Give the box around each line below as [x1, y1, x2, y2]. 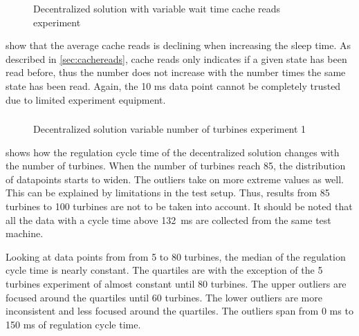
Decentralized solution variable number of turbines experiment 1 [33, 122, 306, 136]
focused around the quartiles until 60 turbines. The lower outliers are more [6, 290, 322, 304]
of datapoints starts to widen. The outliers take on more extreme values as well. [6, 171, 344, 186]
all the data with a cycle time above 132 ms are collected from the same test [6, 212, 331, 227]
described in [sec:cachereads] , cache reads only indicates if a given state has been [6, 51, 347, 66]
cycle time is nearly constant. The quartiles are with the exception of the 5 [6, 263, 323, 277]
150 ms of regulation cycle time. [6, 317, 141, 331]
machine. [6, 226, 44, 241]
